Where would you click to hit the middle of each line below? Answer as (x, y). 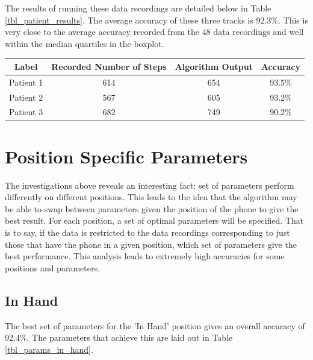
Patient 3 (26, 112)
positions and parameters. (52, 267)
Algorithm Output (214, 66)
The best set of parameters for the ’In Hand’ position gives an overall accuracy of (155, 325)
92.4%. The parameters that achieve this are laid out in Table (119, 337)
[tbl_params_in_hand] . (49, 349)
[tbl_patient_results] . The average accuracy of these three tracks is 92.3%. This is (156, 20)
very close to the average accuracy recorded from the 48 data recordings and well (154, 32)
